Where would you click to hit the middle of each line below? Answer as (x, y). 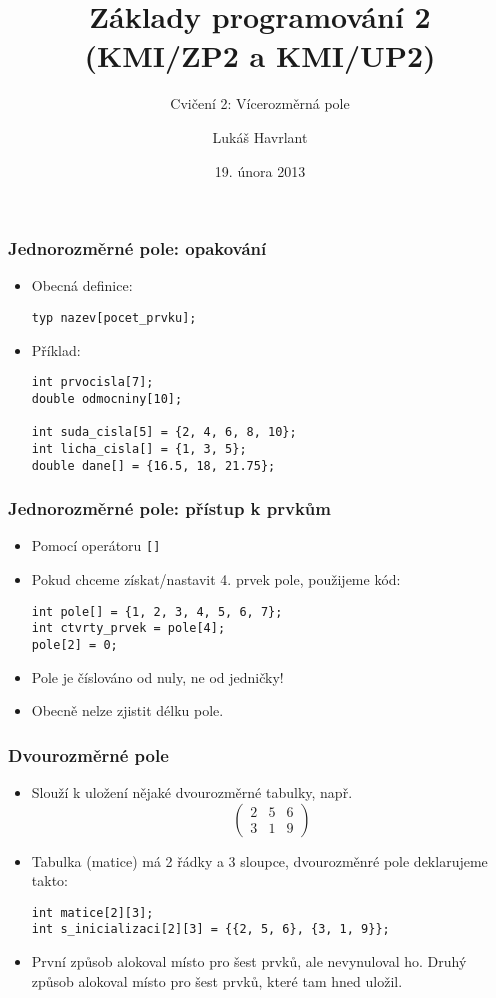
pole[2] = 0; (74, 644)
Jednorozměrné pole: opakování (137, 248)
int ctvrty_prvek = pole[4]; (128, 628)
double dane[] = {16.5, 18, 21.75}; (153, 465)
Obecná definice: (82, 285)
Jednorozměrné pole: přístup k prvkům (169, 508)
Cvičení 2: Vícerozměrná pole (260, 103)
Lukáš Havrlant (260, 136)
